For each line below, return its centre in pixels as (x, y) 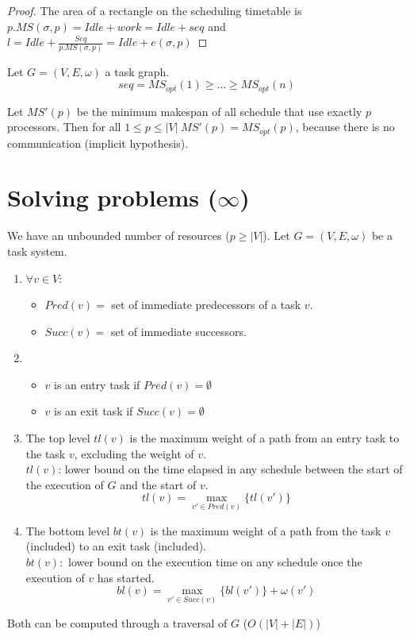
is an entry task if (97, 384)
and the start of (158, 484)
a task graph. (137, 71)
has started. (126, 577)
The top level (58, 438)
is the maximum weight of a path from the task (266, 530)
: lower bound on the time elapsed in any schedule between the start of (230, 469)
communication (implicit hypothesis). (98, 143)
